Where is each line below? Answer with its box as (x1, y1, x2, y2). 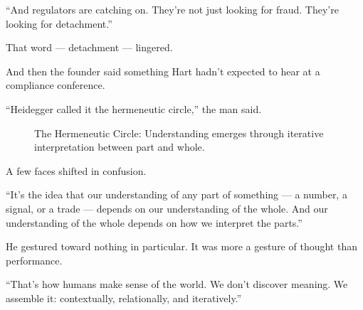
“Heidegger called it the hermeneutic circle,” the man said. (6, 101, 262, 116)
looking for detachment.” (6, 16, 112, 31)
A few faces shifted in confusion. (6, 163, 147, 178)
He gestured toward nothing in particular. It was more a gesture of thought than (6, 239, 357, 254)
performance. (6, 252, 63, 267)
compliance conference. (6, 77, 105, 92)
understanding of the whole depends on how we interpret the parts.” (6, 215, 302, 230)
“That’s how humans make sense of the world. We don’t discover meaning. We (6, 277, 348, 292)
